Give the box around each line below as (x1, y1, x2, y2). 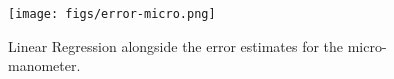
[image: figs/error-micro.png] (8, 7, 216, 21)
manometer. (8, 55, 81, 76)
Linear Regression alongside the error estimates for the (8, 35, 344, 56)
